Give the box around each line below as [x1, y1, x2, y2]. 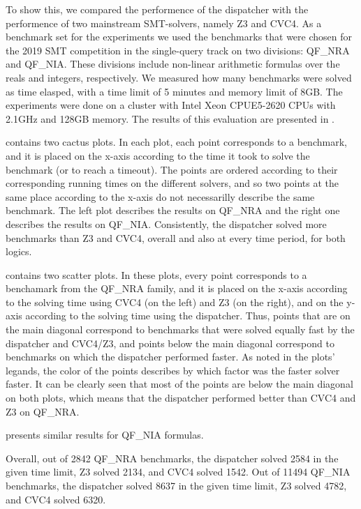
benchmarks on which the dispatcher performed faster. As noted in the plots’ [6, 349, 335, 364]
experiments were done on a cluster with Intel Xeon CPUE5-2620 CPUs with [6, 98, 336, 112]
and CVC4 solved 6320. [6, 492, 106, 506]
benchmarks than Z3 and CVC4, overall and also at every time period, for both [6, 230, 346, 245]
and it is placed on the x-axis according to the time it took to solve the [6, 148, 310, 162]
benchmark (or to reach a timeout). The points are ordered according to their [6, 162, 338, 176]
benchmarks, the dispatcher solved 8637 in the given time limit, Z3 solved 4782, [6, 478, 347, 492]
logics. [6, 244, 32, 259]
